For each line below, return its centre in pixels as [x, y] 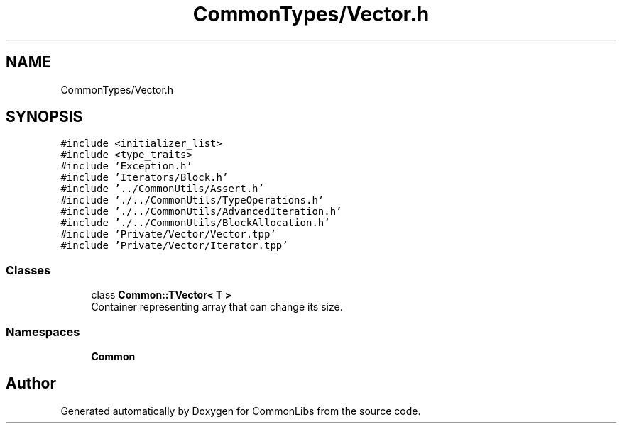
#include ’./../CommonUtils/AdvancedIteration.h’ [201, 212]
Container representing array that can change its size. [217, 307]
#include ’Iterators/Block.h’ [144, 178]
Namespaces [43, 331]
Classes [28, 270]
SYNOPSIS [44, 117]
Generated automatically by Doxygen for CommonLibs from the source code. [241, 411]
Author [31, 384]
